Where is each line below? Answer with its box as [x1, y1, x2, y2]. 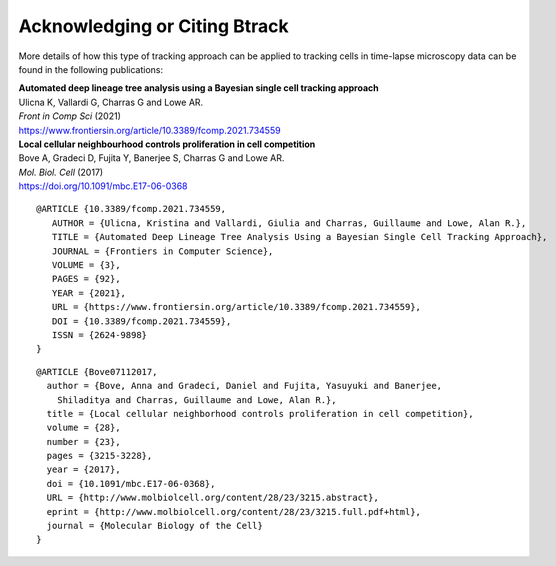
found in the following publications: [18, 63, 164, 75]
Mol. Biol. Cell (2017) [18, 166, 104, 178]
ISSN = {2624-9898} [51, 329, 148, 340]
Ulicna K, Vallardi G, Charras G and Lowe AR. [18, 96, 204, 108]
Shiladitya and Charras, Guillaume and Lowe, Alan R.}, [56, 394, 337, 405]
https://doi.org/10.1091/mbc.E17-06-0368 [18, 180, 189, 192]
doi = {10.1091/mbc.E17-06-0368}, [46, 478, 216, 489]
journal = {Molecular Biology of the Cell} [46, 520, 264, 532]
